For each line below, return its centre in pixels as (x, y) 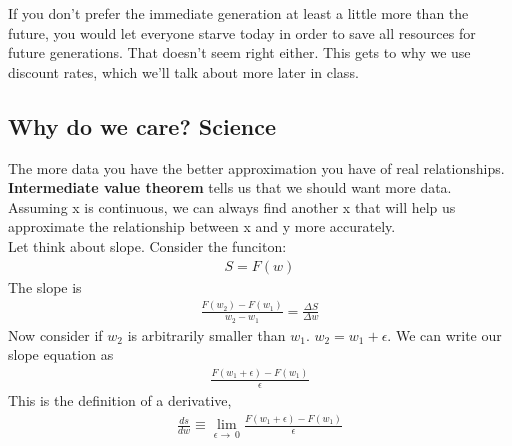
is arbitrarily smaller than (206, 334)
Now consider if (55, 334)
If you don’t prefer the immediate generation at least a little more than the (238, 13)
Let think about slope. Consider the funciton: (147, 245)
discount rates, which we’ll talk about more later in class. (183, 71)
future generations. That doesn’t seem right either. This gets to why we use (239, 52)
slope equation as (61, 354)
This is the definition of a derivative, (120, 400)
